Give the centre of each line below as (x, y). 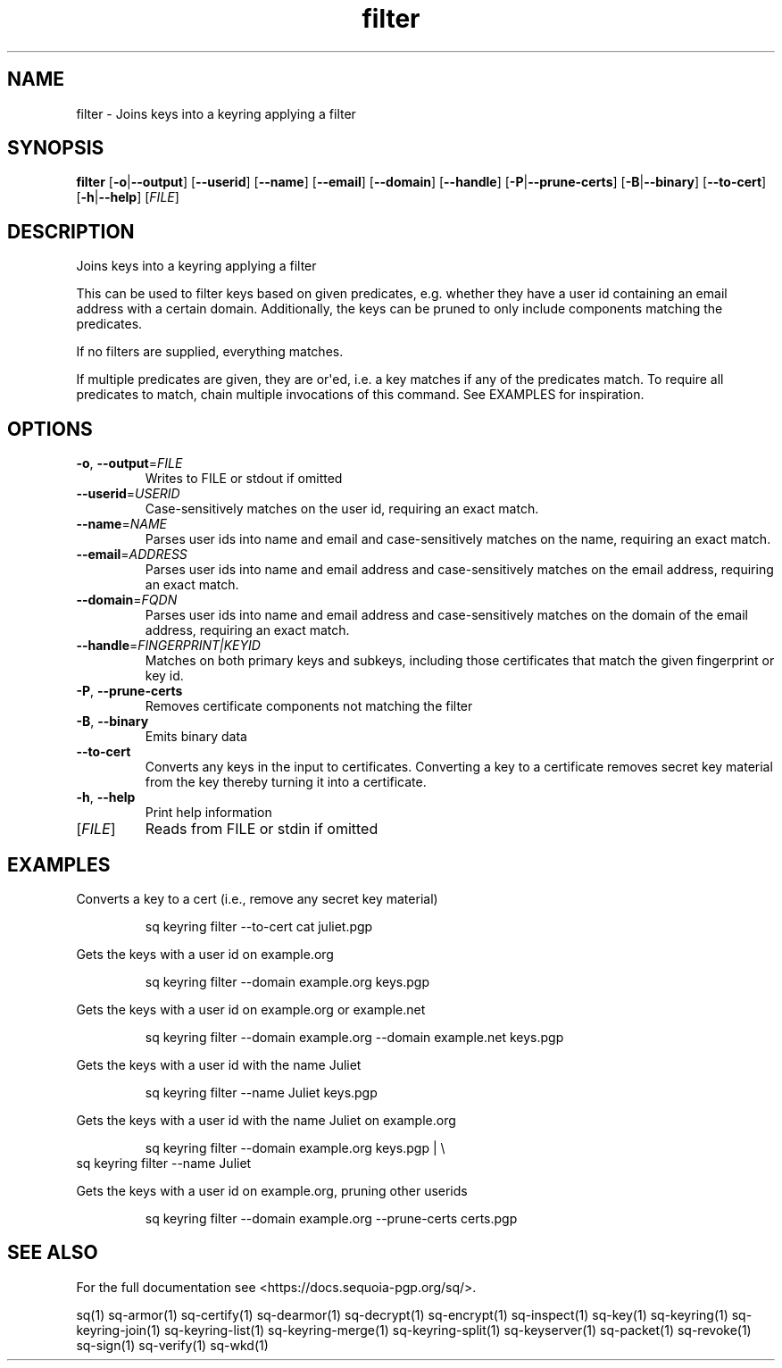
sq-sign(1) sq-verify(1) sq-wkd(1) (172, 1345)
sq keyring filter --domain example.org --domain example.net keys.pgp (354, 1037)
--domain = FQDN (127, 600)
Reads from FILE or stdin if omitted (262, 829)
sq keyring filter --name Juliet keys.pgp (261, 1092)
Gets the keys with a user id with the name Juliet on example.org (266, 1120)
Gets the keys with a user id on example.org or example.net (251, 1009)
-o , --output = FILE (129, 463)
